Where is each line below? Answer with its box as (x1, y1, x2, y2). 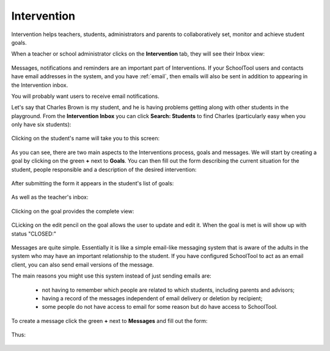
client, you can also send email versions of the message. (11, 260, 154, 268)
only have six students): (11, 121, 71, 128)
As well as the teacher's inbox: (11, 193, 89, 201)
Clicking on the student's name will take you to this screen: (11, 135, 160, 142)
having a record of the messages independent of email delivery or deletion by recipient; (42, 294, 263, 302)
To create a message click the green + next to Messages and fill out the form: (11, 317, 208, 324)
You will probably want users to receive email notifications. (11, 92, 160, 100)
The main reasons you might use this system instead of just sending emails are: (11, 272, 212, 279)
